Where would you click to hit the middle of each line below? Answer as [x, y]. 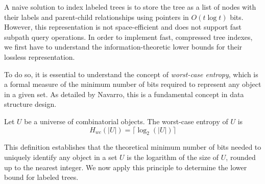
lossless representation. [40, 56]
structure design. [30, 104]
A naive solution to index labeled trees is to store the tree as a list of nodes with [130, 7]
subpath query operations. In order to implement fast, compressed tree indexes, [128, 37]
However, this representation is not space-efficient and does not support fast [123, 27]
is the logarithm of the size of [173, 157]
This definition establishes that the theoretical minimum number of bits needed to [133, 147]
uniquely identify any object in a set [61, 157]
